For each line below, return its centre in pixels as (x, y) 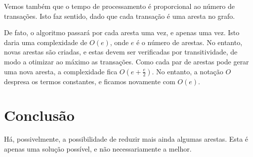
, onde (119, 42)
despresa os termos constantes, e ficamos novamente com (90, 81)
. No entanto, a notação (188, 71)
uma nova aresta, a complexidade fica (61, 71)
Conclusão (39, 115)
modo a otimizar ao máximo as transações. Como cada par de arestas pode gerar (126, 61)
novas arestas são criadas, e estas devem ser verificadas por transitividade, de (121, 52)
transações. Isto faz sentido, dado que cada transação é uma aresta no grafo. (120, 16)
